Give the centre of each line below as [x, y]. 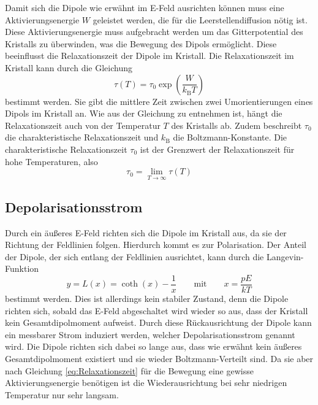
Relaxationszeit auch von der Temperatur [83, 125]
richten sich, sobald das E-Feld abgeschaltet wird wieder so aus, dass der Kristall [157, 310]
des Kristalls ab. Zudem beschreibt [237, 125]
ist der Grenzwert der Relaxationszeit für [217, 149]
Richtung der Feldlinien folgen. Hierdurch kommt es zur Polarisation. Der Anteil [156, 245]
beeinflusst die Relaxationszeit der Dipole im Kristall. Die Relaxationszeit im [150, 56]
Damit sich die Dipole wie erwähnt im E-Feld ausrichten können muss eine [145, 7]
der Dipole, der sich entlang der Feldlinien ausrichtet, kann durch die [134, 256]
